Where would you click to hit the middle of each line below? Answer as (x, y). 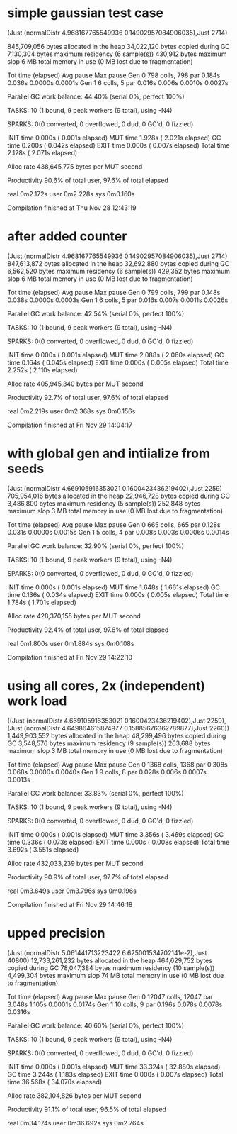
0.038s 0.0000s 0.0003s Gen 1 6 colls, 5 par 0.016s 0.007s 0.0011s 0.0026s (118, 300)
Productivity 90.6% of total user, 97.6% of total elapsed (88, 180)
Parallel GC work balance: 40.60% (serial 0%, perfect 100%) (96, 1025)
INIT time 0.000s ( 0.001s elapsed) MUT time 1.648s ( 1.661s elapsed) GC (114, 587)
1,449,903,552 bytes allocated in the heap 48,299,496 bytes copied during (117, 735)
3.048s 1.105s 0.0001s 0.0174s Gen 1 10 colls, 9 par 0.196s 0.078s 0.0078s (115, 1004)
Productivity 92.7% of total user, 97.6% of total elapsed (88, 397)
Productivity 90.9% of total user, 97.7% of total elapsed (88, 877)
